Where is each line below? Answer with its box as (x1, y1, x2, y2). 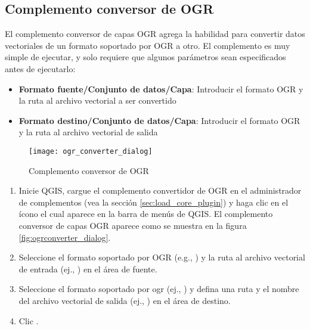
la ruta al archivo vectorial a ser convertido (18, 94, 176, 107)
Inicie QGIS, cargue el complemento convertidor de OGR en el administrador (18, 184, 302, 197)
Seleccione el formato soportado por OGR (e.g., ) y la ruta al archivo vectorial (18, 251, 305, 263)
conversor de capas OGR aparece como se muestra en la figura (18, 219, 247, 231)
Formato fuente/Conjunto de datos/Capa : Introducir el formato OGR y (18, 82, 303, 95)
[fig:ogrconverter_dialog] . (18, 231, 111, 243)
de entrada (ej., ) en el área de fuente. (18, 262, 157, 275)
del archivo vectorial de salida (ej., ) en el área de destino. (18, 294, 231, 306)
